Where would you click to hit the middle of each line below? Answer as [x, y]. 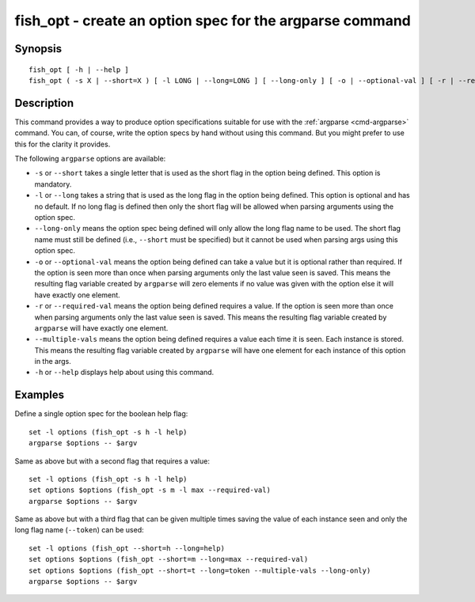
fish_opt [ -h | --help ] [79, 70]
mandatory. [53, 184]
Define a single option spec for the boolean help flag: [101, 414]
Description [44, 103]
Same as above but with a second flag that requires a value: [112, 461]
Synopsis [38, 49]
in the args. [53, 362]
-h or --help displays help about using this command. [124, 373]
